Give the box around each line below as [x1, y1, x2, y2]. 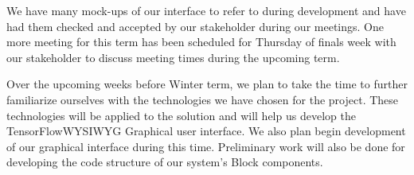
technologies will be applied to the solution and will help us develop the [6, 107, 356, 123]
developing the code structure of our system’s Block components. [6, 154, 323, 170]
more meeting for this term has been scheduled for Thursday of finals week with [6, 33, 396, 50]
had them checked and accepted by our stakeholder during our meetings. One [6, 17, 384, 34]
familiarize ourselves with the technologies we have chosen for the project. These [6, 91, 399, 107]
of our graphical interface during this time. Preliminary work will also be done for [6, 138, 405, 154]
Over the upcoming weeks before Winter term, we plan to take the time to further [6, 76, 408, 92]
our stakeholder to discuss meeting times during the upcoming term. [6, 49, 340, 65]
